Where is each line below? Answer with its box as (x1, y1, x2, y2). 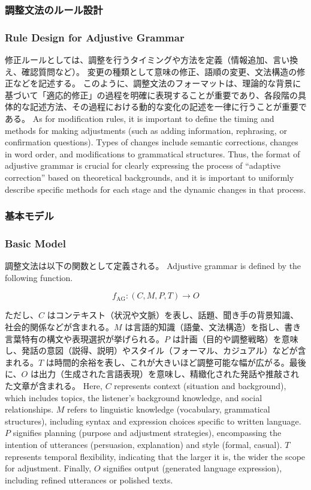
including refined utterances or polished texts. (5, 473, 173, 486)
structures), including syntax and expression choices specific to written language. (5, 414, 301, 427)
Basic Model (5, 235, 66, 250)
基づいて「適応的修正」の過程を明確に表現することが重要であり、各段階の (5, 88, 298, 101)
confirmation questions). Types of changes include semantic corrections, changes (5, 136, 298, 148)
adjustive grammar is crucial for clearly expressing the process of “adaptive (5, 159, 280, 172)
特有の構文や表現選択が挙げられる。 (21, 332, 164, 345)
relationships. (5, 403, 54, 416)
